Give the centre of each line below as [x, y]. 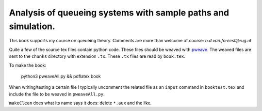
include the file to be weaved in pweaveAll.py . [57, 94]
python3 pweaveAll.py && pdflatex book [61, 76]
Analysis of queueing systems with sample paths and [119, 13]
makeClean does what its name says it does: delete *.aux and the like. [80, 103]
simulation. [32, 26]
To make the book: [27, 65]
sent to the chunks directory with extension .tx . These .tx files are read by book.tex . [97, 56]
